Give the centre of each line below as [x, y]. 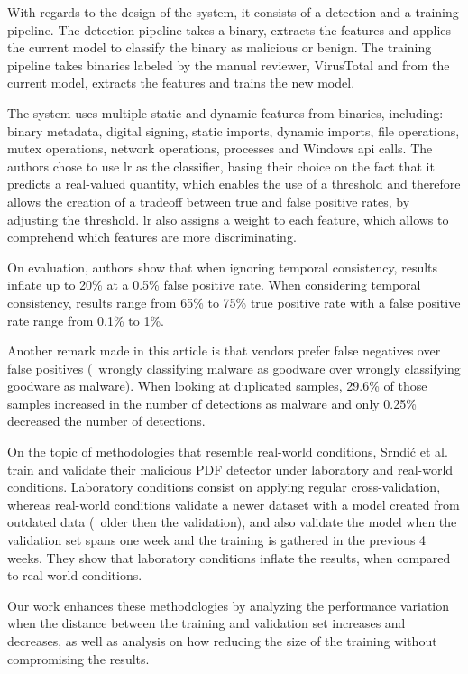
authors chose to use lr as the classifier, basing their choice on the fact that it [221, 166]
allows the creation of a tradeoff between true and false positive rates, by [209, 201]
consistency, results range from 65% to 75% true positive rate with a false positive [234, 302]
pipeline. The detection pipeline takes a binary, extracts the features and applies [229, 29]
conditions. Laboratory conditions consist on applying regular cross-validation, [224, 487]
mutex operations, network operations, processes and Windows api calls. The [220, 148]
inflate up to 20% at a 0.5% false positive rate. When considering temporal [214, 285]
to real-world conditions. [75, 575]
